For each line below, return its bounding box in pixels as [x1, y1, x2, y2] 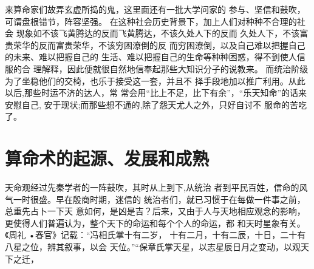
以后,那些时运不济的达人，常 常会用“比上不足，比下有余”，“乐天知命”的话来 [5, 86, 307, 99]
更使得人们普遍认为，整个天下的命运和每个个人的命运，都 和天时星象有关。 [5, 216, 305, 229]
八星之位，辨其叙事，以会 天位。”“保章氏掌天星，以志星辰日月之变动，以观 [5, 240, 301, 253]
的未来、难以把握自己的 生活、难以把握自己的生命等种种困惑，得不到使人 [5, 50, 297, 63]
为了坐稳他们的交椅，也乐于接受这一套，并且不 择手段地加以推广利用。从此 [5, 74, 305, 87]
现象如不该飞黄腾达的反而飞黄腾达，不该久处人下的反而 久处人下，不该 [16, 27, 300, 39]
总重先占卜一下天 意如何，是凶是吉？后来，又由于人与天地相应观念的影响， [5, 205, 305, 217]
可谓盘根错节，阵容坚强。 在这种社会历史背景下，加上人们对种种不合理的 [5, 15, 297, 27]
